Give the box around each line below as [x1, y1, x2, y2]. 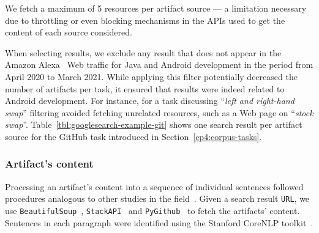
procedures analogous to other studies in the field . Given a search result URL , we [5, 192, 310, 205]
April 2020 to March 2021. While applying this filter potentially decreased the [5, 70, 298, 83]
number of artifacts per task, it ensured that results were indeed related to [5, 82, 285, 95]
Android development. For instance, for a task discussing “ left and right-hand [5, 94, 295, 107]
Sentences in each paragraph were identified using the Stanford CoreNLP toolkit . [5, 216, 313, 229]
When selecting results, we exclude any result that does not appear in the [5, 46, 282, 59]
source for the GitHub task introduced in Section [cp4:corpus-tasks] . [5, 130, 262, 142]
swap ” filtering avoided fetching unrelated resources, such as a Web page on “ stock [5, 106, 313, 119]
